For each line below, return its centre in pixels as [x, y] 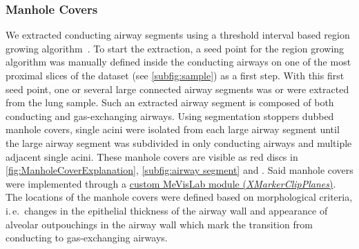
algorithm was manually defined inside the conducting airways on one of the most [178, 62]
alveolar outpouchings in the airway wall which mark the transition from [159, 224]
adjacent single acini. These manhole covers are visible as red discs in [152, 156]
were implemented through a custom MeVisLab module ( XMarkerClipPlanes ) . [171, 183]
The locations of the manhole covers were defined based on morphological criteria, [179, 197]
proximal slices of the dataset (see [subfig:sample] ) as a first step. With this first [175, 75]
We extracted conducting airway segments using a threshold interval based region [178, 35]
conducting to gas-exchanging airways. [87, 238]
